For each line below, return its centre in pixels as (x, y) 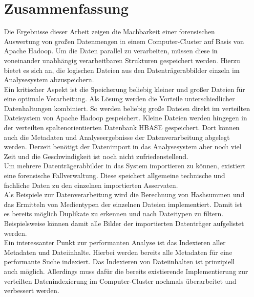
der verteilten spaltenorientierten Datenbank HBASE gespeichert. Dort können (122, 127)
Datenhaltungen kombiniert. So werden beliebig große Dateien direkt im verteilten (127, 108)
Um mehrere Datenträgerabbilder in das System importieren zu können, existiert (125, 166)
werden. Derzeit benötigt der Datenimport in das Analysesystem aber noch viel (123, 147)
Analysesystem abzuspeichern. (49, 80)
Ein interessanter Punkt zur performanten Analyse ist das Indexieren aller (115, 242)
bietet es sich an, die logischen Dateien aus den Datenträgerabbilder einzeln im (122, 70)
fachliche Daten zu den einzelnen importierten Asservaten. (91, 185)
